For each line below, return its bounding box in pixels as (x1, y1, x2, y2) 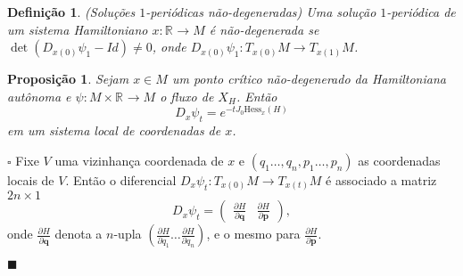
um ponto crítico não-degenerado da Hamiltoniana (171, 69, 446, 88)
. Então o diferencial (65, 170, 177, 189)
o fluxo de (160, 86, 214, 105)
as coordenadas (358, 150, 441, 169)
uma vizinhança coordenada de (54, 150, 224, 169)
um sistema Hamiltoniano (7, 20, 148, 38)
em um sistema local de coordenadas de (7, 121, 221, 140)
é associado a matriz (326, 170, 437, 189)
